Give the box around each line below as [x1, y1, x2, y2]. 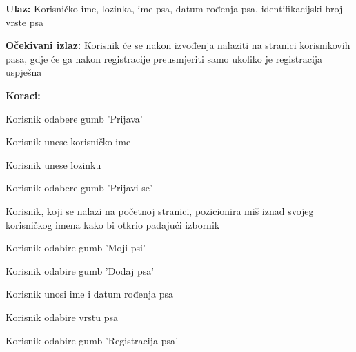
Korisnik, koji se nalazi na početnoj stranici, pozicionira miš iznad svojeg [6, 203, 314, 218]
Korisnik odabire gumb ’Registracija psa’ [6, 333, 178, 347]
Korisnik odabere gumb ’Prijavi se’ [6, 180, 152, 195]
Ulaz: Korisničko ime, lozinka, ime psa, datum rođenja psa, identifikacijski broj [6, 1, 343, 15]
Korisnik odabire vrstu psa [6, 309, 118, 324]
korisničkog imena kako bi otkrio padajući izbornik [6, 217, 220, 231]
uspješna [6, 65, 42, 79]
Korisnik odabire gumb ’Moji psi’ [6, 240, 146, 255]
